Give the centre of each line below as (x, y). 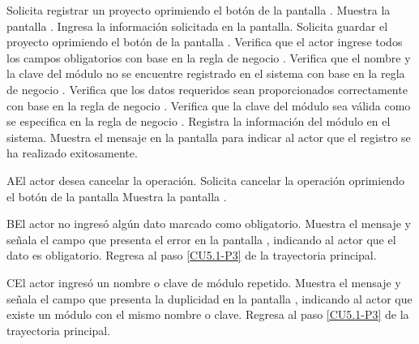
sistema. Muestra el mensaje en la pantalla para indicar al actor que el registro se (209, 137)
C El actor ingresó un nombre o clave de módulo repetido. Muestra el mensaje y (204, 282)
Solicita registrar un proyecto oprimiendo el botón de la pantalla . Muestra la (199, 10)
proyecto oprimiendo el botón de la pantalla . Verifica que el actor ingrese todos (205, 42)
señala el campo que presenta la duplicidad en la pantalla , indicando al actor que (209, 298)
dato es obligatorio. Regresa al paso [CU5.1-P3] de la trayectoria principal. (192, 255)
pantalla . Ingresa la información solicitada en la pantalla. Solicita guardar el (197, 26)
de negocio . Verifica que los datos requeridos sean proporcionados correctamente (207, 89)
